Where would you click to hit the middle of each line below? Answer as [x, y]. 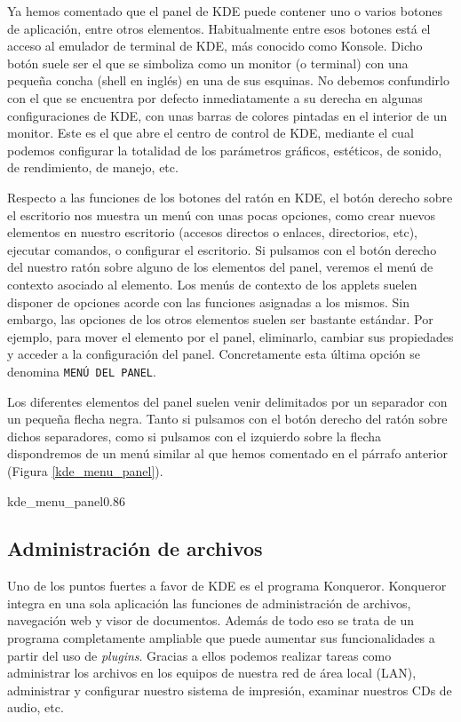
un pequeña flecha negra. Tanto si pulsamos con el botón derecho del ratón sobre [227, 419]
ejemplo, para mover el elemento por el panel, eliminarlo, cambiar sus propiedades [230, 336]
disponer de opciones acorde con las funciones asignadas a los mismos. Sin [209, 301]
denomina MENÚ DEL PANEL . [82, 371]
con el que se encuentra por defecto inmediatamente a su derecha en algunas [215, 97]
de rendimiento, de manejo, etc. [93, 167]
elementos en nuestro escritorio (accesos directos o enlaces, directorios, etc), [212, 232]
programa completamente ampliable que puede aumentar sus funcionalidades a [221, 638]
